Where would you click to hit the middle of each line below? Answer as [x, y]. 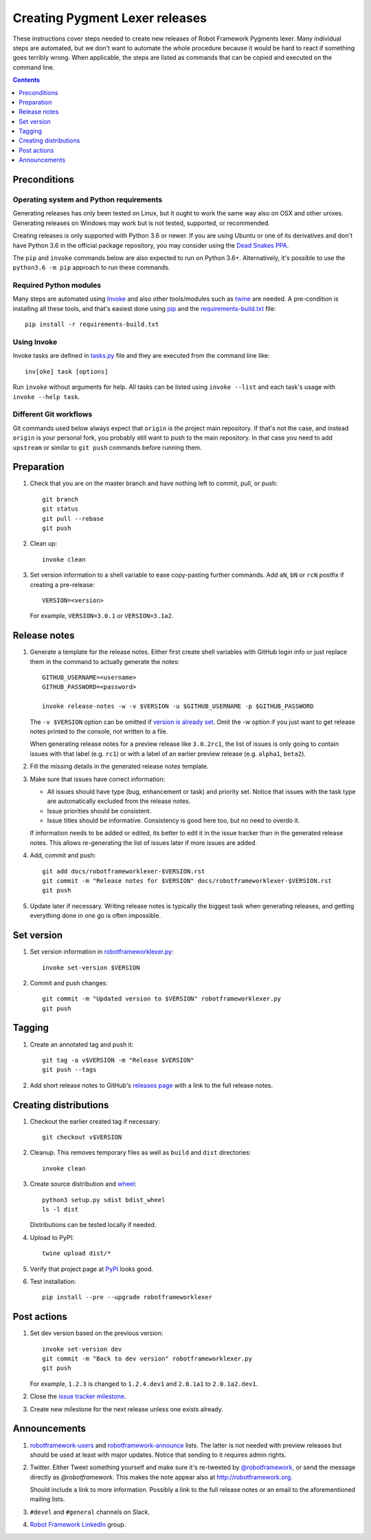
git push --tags [69, 1070]
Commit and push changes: [69, 983]
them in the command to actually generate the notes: [105, 661]
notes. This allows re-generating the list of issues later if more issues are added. [144, 842]
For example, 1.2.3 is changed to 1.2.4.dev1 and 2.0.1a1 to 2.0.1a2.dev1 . [144, 1384]
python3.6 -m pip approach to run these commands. [91, 268]
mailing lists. [47, 1499]
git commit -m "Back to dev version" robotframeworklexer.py [147, 1359]
